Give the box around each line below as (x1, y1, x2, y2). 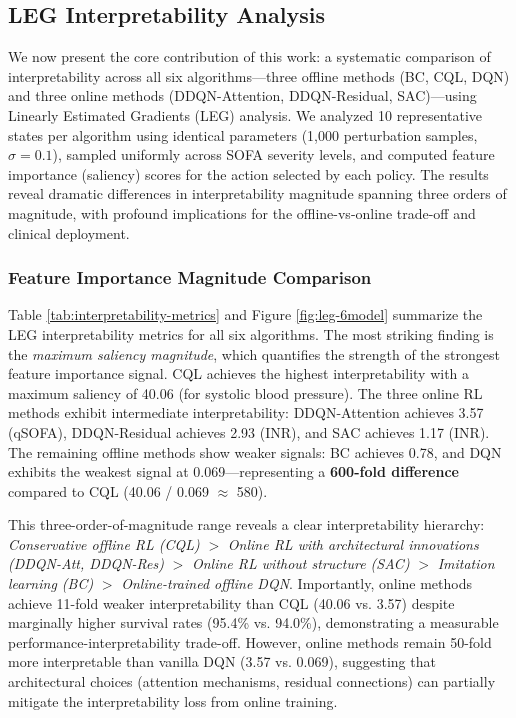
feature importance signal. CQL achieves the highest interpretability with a (8, 363, 470, 384)
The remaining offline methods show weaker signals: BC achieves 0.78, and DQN (8, 441, 502, 462)
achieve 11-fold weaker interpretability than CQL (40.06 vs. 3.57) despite (8, 592, 455, 613)
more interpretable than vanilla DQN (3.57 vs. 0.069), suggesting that (8, 651, 436, 672)
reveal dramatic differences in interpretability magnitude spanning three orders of (8, 183, 507, 204)
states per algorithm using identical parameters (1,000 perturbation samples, (8, 124, 478, 145)
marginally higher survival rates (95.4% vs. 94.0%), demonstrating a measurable (8, 612, 499, 633)
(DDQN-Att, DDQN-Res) (8, 553, 164, 574)
